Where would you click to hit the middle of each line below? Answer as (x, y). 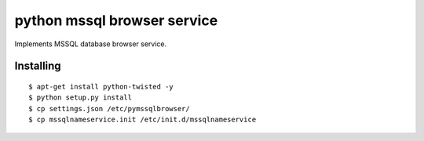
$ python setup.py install (80, 98)
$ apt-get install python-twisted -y (101, 87)
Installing (38, 66)
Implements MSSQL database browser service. (91, 44)
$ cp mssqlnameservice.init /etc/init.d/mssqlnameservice (143, 120)
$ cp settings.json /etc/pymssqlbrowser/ (109, 108)
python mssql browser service (116, 20)
